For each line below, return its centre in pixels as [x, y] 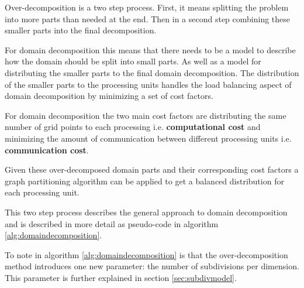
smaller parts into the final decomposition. [81, 30]
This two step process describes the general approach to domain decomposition [146, 212]
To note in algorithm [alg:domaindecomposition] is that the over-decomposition [146, 254]
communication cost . [47, 150]
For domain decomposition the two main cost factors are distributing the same [146, 115]
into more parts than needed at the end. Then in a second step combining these [148, 18]
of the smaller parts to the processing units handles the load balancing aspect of [148, 84]
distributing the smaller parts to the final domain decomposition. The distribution [152, 72]
